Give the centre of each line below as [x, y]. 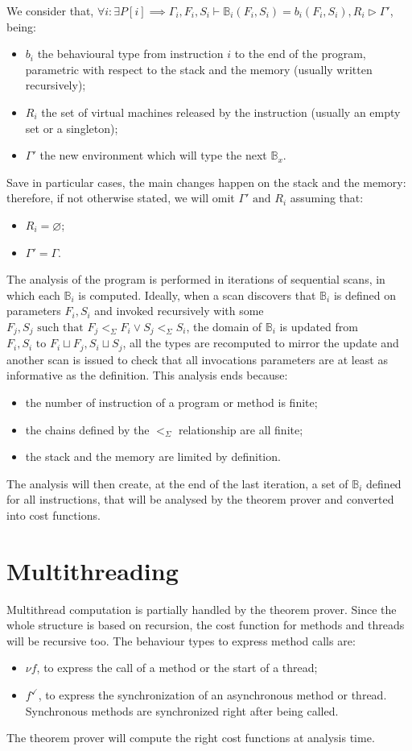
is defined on [365, 295]
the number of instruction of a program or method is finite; [171, 402]
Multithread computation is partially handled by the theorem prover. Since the [202, 609]
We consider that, [50, 10]
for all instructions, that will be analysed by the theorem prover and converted [200, 499]
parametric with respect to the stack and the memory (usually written [199, 69]
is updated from [319, 326]
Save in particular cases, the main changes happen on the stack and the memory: [206, 182]
